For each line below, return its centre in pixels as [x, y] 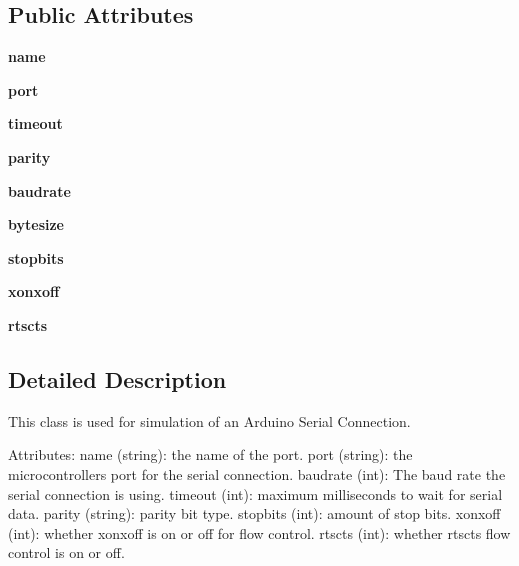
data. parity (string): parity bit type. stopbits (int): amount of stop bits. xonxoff [254, 513]
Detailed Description [117, 378]
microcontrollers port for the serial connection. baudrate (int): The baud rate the [257, 473]
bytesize [36, 224]
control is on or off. [66, 552]
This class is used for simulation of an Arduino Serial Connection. [209, 420]
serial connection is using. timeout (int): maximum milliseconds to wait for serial [255, 493]
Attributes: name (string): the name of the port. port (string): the [210, 454]
